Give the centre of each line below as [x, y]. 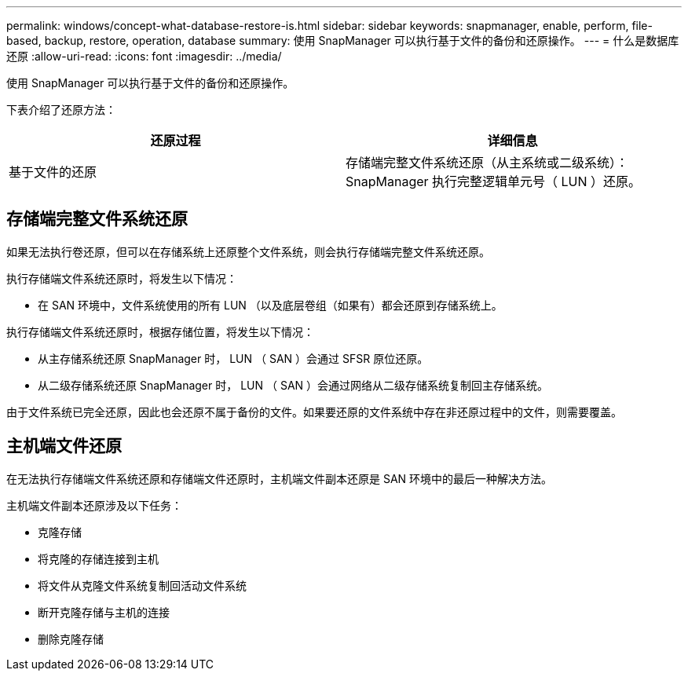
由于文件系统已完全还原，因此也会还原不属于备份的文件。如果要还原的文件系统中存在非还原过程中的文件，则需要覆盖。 [314, 412]
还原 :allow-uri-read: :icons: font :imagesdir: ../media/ [144, 56]
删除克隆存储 [71, 639]
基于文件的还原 [53, 172]
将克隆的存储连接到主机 [98, 558]
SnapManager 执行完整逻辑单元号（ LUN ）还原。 [494, 181]
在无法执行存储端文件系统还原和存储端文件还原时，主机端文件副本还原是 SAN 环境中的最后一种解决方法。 [280, 478]
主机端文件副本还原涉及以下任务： [94, 505]
